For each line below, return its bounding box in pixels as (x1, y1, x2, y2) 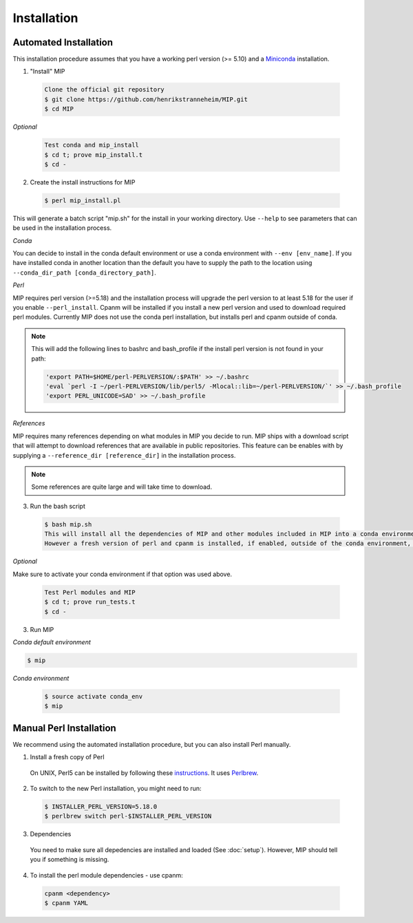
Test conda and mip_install (44, 141, 139, 149)
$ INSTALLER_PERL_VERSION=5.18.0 (44, 803, 158, 810)
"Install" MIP (30, 67, 65, 76)
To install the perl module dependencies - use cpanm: (30, 871, 183, 879)
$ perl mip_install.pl (44, 196, 121, 204)
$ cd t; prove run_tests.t (44, 598, 136, 606)
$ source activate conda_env (44, 692, 143, 700)
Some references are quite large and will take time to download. (31, 482, 213, 491)
